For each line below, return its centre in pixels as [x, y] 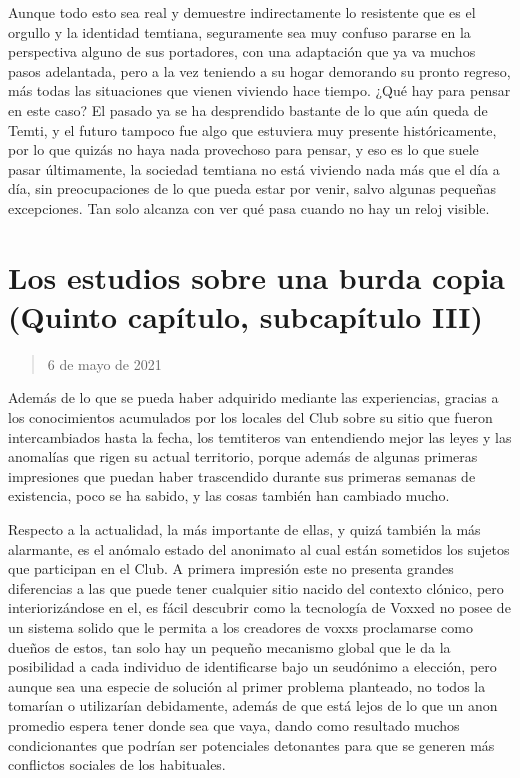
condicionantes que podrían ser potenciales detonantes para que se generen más [251, 744]
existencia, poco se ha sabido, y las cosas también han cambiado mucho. [229, 495]
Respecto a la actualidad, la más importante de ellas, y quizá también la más [244, 529]
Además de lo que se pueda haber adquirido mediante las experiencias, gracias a [253, 397]
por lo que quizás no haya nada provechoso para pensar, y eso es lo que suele [243, 149]
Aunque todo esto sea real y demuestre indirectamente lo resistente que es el [242, 12]
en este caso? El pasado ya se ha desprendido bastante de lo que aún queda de [248, 109]
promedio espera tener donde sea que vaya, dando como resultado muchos [234, 724]
